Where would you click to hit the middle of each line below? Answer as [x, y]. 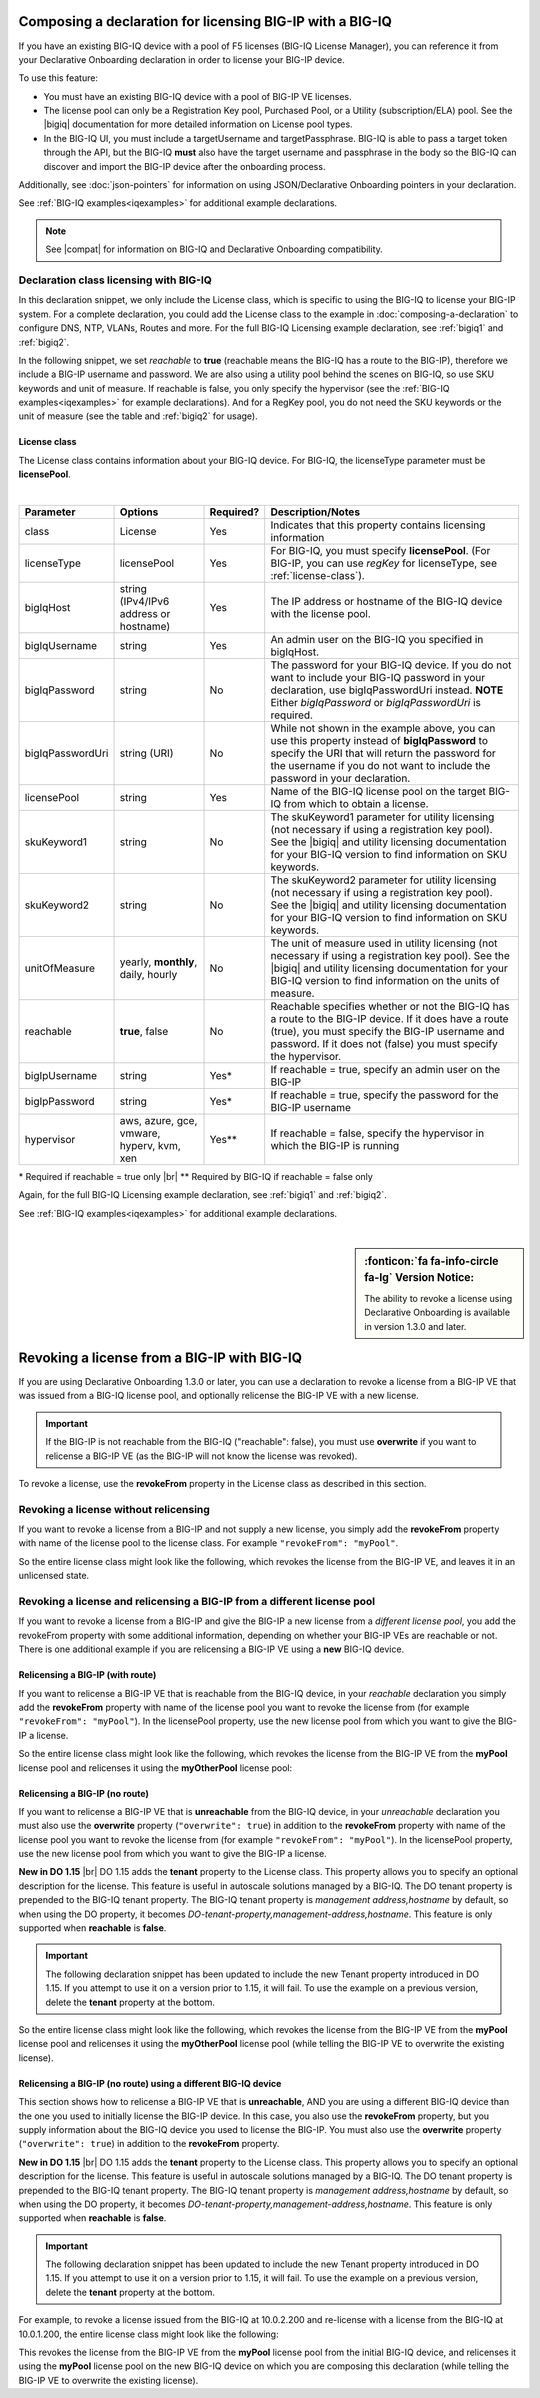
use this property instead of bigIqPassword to [379, 741]
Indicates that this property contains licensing [378, 525]
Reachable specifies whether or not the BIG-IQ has [390, 1007]
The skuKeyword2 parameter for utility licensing [383, 880]
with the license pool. [321, 614]
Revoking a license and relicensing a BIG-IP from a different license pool [197, 1602]
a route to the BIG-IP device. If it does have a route [389, 1019]
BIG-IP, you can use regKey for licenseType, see [383, 563]
